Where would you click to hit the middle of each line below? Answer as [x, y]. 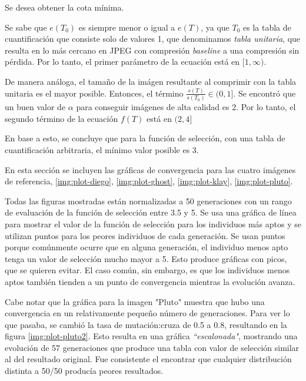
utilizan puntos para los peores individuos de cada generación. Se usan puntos [145, 235]
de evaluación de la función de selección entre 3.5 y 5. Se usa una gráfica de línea [151, 212]
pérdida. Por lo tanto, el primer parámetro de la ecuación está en [122, 62]
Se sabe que [26, 27]
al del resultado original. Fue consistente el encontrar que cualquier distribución [148, 359]
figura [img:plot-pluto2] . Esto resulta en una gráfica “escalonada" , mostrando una [151, 336]
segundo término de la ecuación [61, 118]
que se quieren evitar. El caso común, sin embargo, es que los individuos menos [147, 270]
